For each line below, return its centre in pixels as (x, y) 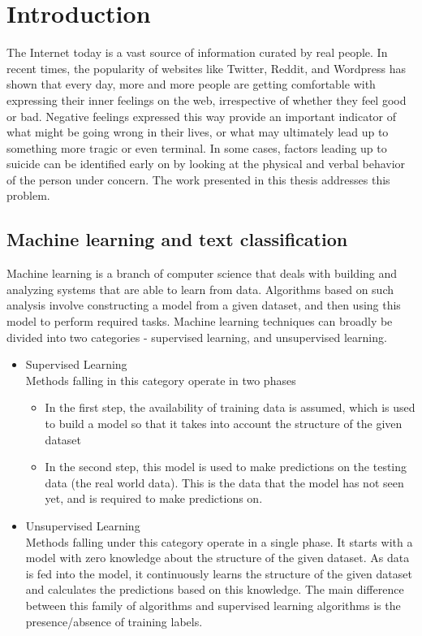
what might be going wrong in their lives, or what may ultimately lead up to (198, 132)
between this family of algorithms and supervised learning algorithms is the (213, 605)
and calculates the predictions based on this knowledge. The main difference (215, 589)
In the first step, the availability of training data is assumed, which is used (230, 407)
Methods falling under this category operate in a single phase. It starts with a (219, 541)
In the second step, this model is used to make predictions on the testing (226, 467)
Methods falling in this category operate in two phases (161, 380)
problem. (28, 195)
